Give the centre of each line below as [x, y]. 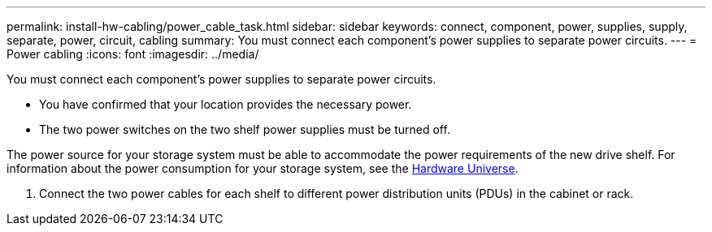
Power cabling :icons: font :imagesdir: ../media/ [133, 54]
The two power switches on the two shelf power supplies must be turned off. [245, 129]
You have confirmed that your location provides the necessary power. [226, 104]
